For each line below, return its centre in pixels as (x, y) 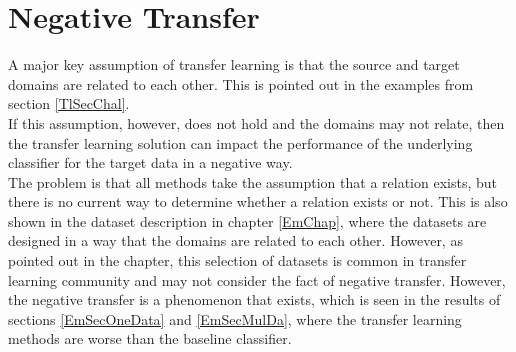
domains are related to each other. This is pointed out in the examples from (241, 83)
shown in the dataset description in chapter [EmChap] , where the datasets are (247, 220)
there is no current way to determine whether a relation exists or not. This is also (258, 201)
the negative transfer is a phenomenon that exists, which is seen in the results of (254, 299)
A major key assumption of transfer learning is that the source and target (234, 64)
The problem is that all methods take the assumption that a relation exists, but (252, 181)
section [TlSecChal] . (69, 103)
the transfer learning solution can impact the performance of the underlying (240, 142)
